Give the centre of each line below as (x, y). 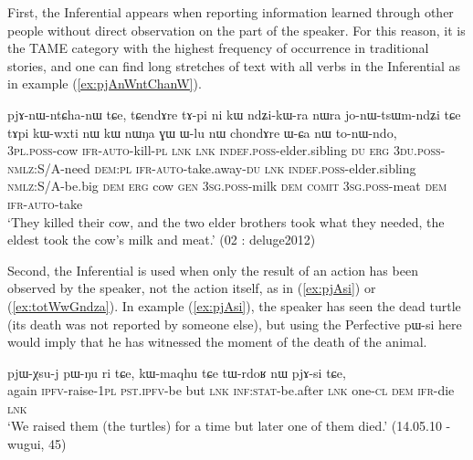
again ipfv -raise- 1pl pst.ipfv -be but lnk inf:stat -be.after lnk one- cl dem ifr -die (231, 390)
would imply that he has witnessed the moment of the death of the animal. (217, 342)
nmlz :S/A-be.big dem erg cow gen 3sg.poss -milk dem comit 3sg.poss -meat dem (227, 186)
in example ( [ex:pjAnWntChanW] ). (105, 84)
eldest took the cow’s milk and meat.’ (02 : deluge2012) (162, 240)
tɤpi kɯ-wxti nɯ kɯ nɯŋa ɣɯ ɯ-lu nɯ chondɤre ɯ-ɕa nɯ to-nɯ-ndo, (202, 132)
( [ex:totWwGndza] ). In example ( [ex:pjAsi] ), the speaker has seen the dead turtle (234, 305)
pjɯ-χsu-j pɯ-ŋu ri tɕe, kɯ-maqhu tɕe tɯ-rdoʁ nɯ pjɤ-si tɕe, (177, 372)
